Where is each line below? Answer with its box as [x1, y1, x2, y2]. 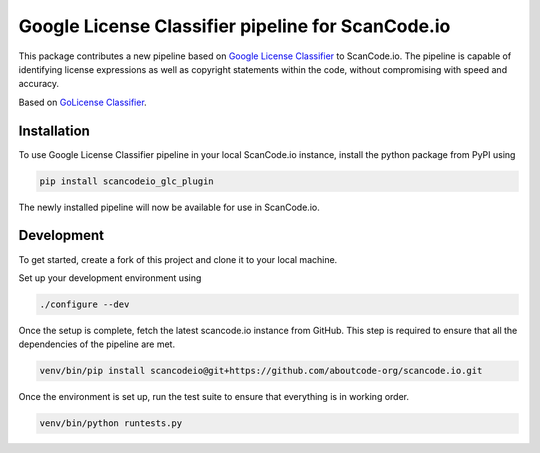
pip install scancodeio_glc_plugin [39, 175, 214, 187]
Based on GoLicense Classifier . [18, 96, 147, 108]
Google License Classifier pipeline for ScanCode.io [18, 15, 451, 37]
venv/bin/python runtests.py [39, 418, 183, 429]
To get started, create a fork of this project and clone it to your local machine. [18, 253, 338, 265]
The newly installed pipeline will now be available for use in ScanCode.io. [18, 201, 320, 213]
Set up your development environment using [18, 271, 202, 284]
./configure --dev [39, 298, 130, 310]
